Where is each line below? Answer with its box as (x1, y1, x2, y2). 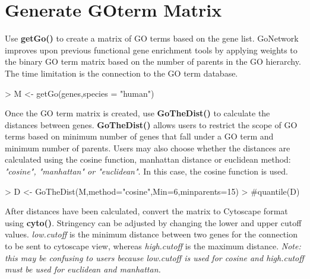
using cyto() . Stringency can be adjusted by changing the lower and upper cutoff (5, 216, 302, 229)
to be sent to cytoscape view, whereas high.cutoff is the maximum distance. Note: (5, 240, 301, 252)
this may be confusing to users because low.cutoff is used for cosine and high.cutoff (5, 251, 304, 264)
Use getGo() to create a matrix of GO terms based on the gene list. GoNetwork (5, 32, 299, 45)
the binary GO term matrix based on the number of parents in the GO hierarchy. (5, 55, 301, 68)
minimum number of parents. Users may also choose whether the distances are (5, 141, 290, 154)
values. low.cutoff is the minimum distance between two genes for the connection (5, 228, 298, 240)
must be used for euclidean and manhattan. (5, 263, 161, 275)
